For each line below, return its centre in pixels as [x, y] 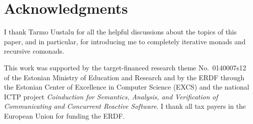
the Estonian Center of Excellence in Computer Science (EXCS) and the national [127, 87]
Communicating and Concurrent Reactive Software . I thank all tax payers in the [125, 106]
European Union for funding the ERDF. [64, 115]
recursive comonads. [34, 51]
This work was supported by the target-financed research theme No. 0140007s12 [125, 67]
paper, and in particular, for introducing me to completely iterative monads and [125, 41]
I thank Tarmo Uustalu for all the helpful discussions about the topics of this [120, 32]
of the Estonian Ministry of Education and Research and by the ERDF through [124, 77]
